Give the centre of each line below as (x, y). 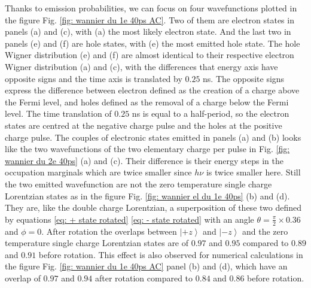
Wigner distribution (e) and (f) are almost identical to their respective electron (150, 55)
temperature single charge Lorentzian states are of (97, 243)
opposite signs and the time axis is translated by (94, 78)
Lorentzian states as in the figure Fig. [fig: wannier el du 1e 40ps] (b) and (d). (147, 195)
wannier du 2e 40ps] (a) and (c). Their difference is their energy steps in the (144, 160)
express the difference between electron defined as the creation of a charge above (152, 90)
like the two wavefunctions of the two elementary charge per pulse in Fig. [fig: (147, 149)
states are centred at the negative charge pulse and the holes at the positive (144, 125)
